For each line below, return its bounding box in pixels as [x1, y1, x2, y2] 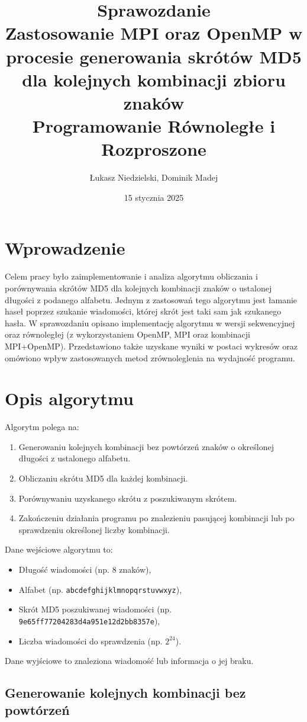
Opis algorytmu [5, 386, 134, 410]
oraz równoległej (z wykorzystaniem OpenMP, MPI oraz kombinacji [5, 328, 250, 341]
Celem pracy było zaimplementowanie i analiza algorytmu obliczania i [5, 270, 258, 283]
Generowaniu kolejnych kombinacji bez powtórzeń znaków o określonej [18, 440, 274, 453]
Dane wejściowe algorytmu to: [5, 543, 113, 556]
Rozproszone [101, 137, 206, 161]
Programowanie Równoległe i [32, 114, 276, 138]
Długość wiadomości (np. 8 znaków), [18, 563, 151, 575]
